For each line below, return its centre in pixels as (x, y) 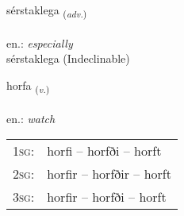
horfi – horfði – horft (104, 151)
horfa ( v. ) (28, 86)
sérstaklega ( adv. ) (47, 11)
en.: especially (40, 42)
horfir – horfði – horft (107, 197)
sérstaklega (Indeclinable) (68, 58)
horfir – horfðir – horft (109, 174)
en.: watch (31, 118)
